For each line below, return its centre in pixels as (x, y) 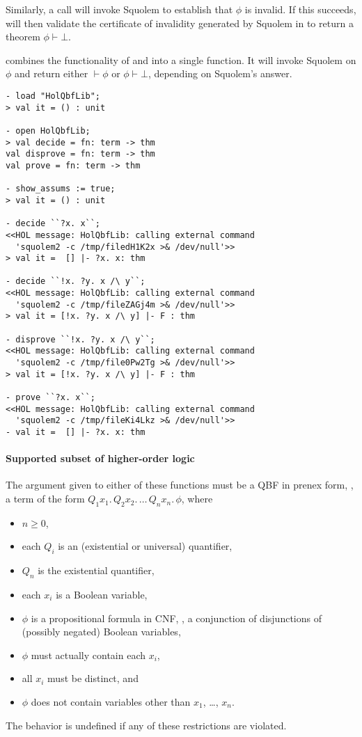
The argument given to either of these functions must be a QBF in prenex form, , (180, 485)
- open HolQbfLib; (48, 130)
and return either (52, 73)
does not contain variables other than (111, 702)
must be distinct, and (93, 678)
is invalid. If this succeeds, (300, 9)
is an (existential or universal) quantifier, (145, 546)
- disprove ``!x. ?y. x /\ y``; (80, 339)
